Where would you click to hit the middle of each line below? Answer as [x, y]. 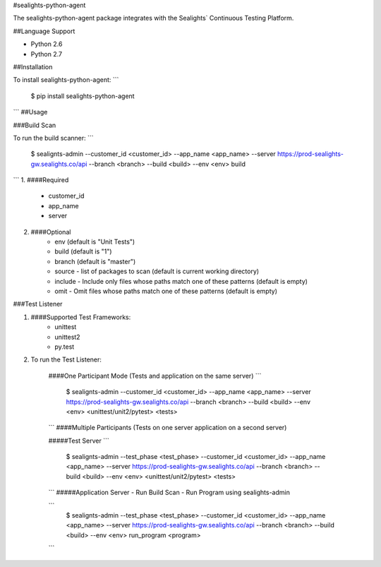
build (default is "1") [83, 251]
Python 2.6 [47, 44]
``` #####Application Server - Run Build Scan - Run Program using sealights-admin [169, 493]
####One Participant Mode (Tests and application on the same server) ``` [155, 376]
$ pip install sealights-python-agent [83, 96]
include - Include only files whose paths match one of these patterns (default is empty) [181, 281]
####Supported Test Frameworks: [81, 317]
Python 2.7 [47, 54]
